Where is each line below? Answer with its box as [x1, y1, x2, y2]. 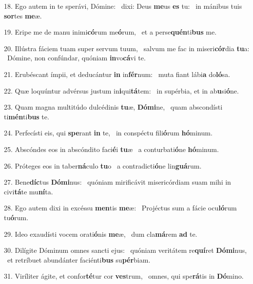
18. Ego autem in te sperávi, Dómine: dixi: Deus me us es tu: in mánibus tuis [4, 1, 242, 11]
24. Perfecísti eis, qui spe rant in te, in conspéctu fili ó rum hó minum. [4, 128, 213, 138]
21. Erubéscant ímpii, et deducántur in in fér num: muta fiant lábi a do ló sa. [4, 69, 230, 79]
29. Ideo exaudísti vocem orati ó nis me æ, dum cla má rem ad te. [4, 228, 197, 239]
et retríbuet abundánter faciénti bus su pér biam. [7, 254, 151, 265]
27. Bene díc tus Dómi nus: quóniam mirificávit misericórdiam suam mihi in [4, 177, 231, 187]
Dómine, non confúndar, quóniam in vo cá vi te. [7, 53, 146, 63]
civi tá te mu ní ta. [4, 186, 53, 196]
